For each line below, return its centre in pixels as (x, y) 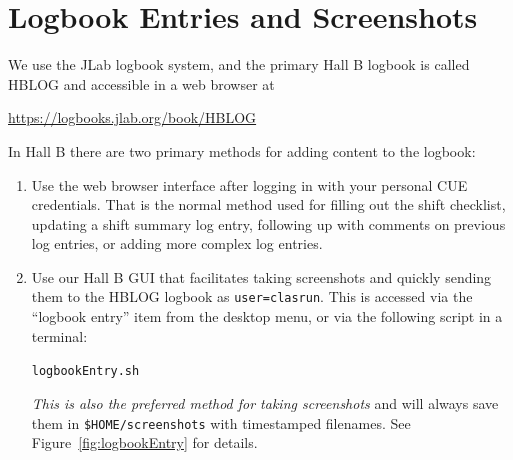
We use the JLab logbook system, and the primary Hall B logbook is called (239, 64)
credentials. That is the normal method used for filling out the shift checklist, (268, 204)
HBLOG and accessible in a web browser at (141, 83)
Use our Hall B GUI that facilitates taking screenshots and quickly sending (261, 276)
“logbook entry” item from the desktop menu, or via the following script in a (267, 316)
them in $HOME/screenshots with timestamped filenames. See (221, 422)
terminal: (59, 335)
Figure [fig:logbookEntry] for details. (144, 442)
